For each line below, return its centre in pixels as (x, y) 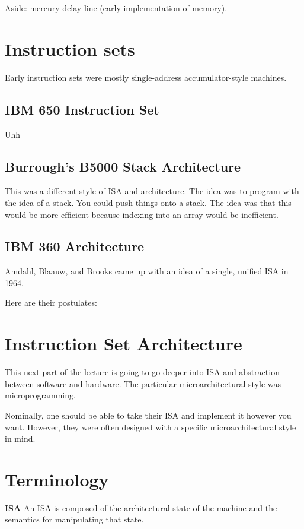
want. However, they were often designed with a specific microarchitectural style (151, 427)
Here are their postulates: (51, 302)
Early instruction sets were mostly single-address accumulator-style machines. (146, 77)
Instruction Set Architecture (124, 343)
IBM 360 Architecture (74, 246)
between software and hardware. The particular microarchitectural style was (143, 383)
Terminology (57, 479)
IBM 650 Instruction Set (82, 109)
